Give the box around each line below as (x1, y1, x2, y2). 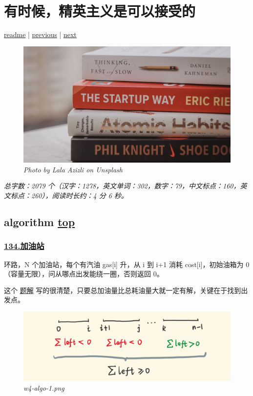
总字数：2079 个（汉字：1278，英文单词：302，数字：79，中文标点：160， (4, 181, 240, 191)
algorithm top (4, 214, 75, 229)
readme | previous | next (4, 29, 77, 40)
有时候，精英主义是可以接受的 (4, 1, 196, 21)
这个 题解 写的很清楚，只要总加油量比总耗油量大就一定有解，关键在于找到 (4, 285, 241, 295)
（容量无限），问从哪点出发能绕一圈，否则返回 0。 (4, 269, 164, 279)
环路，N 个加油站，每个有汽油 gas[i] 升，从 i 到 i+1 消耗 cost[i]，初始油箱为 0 (4, 259, 250, 269)
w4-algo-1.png (23, 383, 64, 393)
